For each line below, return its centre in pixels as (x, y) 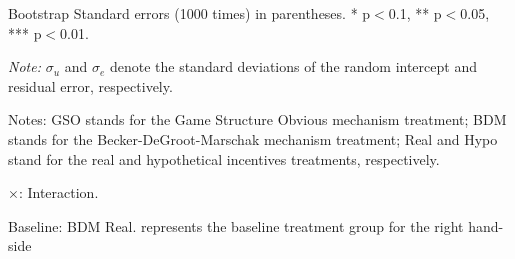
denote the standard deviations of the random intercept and (293, 66)
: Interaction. (58, 192)
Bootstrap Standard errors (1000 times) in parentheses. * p (189, 13)
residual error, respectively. (90, 85)
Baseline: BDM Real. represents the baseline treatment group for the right (236, 225)
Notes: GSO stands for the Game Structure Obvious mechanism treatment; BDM (257, 119)
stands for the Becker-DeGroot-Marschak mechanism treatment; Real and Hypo (253, 138)
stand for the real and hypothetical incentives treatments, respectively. (224, 158)
